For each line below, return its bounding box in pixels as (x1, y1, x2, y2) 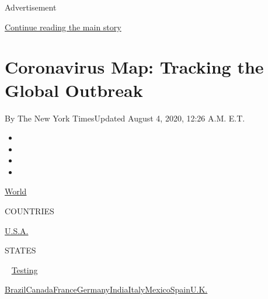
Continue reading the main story (5, 20, 121, 33)
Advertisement (5, 1, 57, 13)
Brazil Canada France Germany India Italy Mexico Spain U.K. (5, 283, 208, 295)
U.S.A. (5, 224, 29, 237)
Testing (11, 263, 38, 276)
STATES (5, 244, 36, 256)
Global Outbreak (5, 78, 143, 102)
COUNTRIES (5, 205, 54, 217)
